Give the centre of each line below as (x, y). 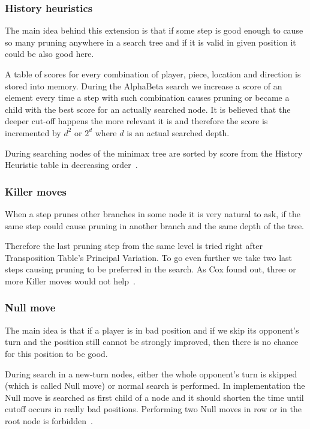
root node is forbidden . (49, 420)
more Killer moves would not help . (70, 280)
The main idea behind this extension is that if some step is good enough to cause (154, 30)
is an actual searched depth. (178, 132)
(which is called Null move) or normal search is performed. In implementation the (155, 385)
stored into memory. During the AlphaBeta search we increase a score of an (144, 85)
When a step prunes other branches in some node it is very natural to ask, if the (153, 213)
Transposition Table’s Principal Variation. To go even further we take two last (149, 257)
